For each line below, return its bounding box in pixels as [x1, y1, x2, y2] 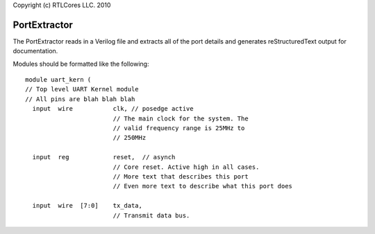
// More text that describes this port [112, 172, 249, 180]
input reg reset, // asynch [32, 153, 176, 161]
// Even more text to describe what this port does [112, 182, 293, 190]
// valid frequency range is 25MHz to [112, 125, 245, 132]
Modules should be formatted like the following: [12, 60, 149, 68]
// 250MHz [112, 134, 147, 142]
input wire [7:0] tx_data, [32, 201, 142, 210]
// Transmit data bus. [112, 211, 190, 219]
